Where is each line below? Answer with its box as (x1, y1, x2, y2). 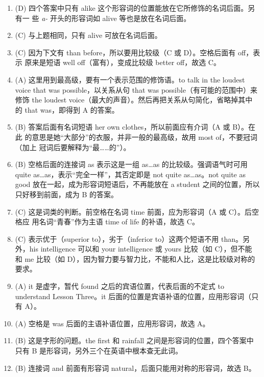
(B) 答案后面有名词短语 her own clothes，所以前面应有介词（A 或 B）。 (15, 121, 249, 132)
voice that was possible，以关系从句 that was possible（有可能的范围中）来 (15, 84, 257, 95)
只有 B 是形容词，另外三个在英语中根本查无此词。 (15, 345, 183, 356)
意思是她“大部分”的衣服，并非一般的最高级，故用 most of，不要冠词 (32, 131, 257, 142)
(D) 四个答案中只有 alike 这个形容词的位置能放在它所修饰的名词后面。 (15, 3, 248, 13)
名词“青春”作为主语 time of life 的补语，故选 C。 (39, 216, 199, 227)
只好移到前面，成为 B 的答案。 (15, 188, 118, 199)
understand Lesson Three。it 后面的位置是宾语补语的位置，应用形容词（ (15, 290, 252, 301)
